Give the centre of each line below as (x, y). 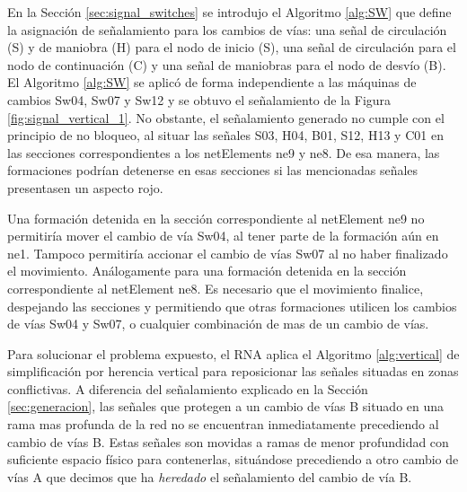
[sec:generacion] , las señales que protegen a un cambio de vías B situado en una (226, 406)
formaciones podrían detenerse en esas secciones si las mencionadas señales (213, 170)
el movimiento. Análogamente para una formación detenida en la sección (207, 271)
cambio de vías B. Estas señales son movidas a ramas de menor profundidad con (228, 441)
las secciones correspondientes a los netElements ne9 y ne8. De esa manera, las (224, 152)
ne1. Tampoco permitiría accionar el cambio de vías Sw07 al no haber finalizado (228, 253)
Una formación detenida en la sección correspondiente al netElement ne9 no (216, 218)
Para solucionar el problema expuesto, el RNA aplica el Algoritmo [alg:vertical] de (233, 353)
